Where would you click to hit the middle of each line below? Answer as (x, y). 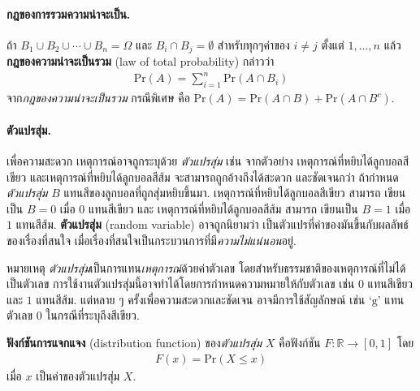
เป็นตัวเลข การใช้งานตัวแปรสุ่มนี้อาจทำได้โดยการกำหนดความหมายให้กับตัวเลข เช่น (181, 284)
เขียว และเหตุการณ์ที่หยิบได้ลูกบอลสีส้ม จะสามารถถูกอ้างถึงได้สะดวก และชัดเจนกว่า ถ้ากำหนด (203, 176)
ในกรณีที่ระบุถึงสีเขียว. (93, 315)
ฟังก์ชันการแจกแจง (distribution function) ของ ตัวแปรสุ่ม (134, 342)
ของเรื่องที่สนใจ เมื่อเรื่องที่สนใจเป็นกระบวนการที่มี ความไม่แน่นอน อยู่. (152, 240)
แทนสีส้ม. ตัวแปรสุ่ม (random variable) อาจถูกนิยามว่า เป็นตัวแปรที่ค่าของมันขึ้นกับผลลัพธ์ (212, 224)
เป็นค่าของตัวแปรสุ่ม (78, 375)
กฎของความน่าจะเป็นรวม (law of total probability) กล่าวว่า (141, 61)
